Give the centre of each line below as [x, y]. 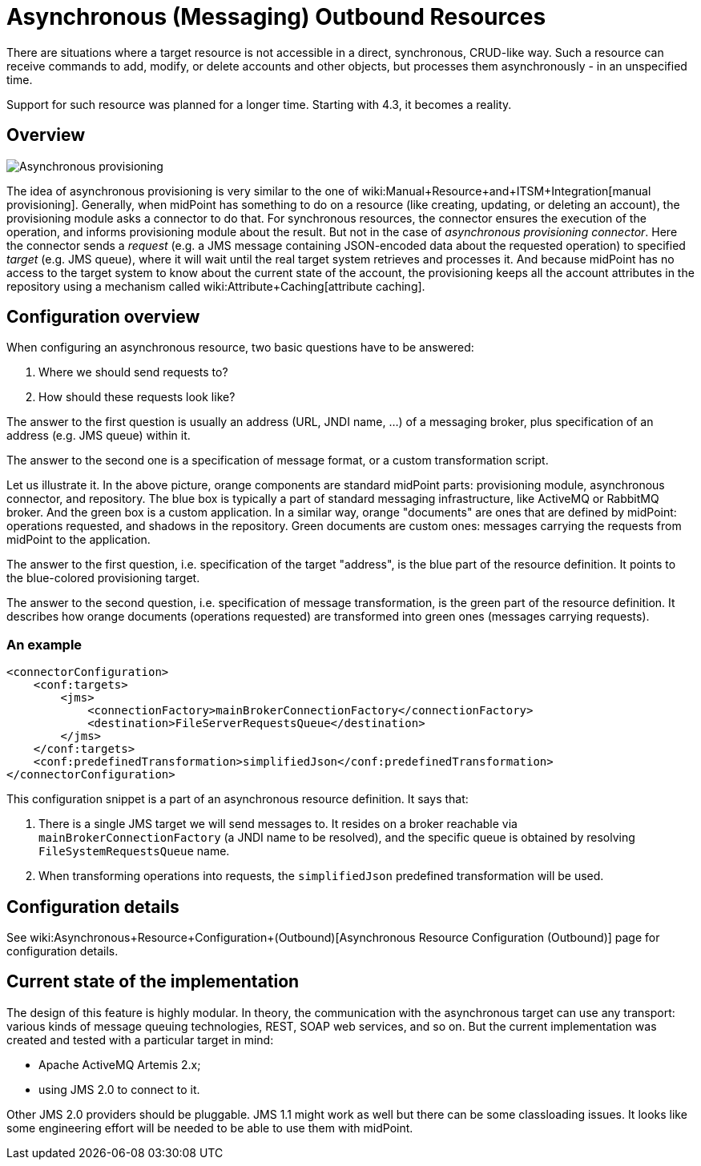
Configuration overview [103, 317]
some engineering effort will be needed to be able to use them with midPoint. [210, 1128]
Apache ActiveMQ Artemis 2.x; [120, 1064]
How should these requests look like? [137, 397]
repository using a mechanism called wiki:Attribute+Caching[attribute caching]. [216, 286]
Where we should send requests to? [133, 372]
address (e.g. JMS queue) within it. [99, 436]
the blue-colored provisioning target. [103, 578]
